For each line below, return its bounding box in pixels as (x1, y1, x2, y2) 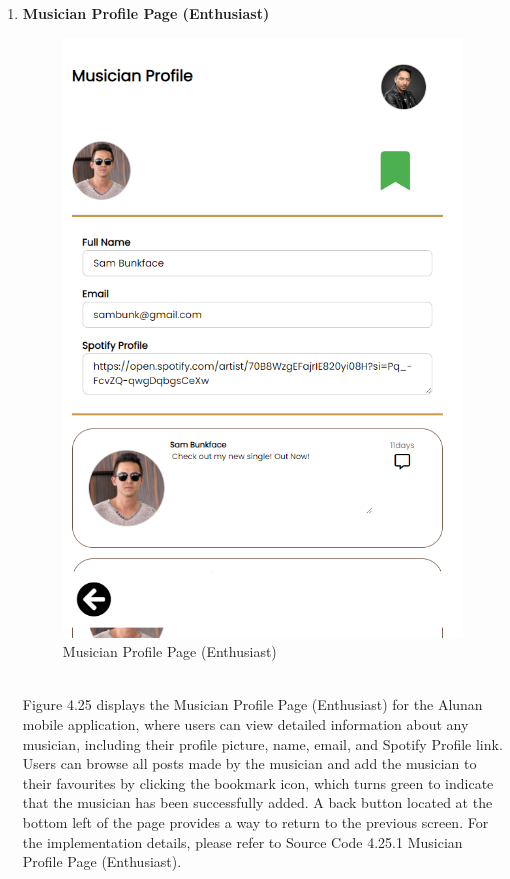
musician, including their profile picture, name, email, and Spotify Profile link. (22, 733, 503, 754)
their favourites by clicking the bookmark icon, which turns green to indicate (22, 772, 494, 793)
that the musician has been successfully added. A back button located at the (22, 792, 493, 813)
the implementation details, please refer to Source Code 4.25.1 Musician (22, 831, 463, 852)
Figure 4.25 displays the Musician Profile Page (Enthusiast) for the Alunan (22, 694, 483, 715)
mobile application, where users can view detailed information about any (22, 713, 469, 734)
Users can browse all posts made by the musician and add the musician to (22, 753, 477, 774)
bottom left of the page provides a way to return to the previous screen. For (22, 811, 489, 832)
